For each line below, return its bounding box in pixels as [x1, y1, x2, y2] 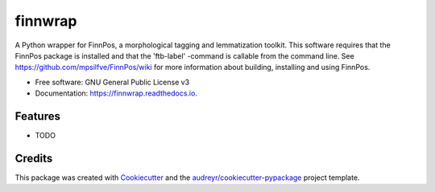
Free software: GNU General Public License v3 [35, 77, 190, 87]
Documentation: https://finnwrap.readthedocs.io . [35, 88, 197, 98]
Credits [14, 151, 53, 165]
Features [14, 109, 60, 123]
